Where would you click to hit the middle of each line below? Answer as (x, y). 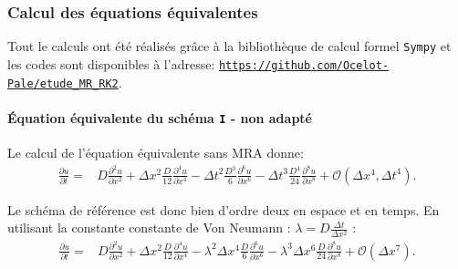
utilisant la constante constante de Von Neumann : (149, 228)
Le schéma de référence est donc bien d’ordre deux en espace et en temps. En (224, 209)
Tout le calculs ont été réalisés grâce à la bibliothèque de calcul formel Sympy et (229, 46)
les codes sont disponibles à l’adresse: (111, 63)
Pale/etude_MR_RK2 (63, 83)
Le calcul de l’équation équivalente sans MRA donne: (156, 153)
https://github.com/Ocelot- (304, 65)
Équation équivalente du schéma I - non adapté (160, 117)
